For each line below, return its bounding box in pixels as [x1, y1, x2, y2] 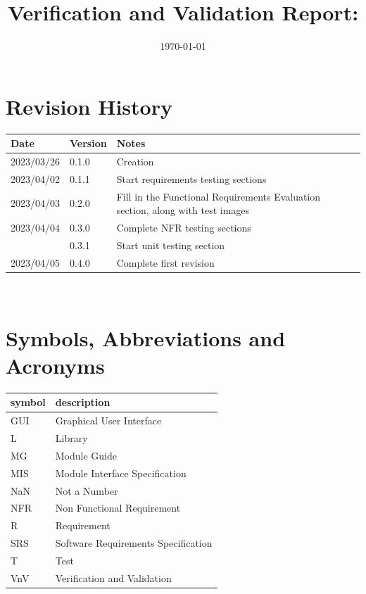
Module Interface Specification [55, 465, 187, 480]
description [55, 395, 111, 410]
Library [55, 431, 88, 445]
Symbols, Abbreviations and [6, 323, 286, 352]
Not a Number [55, 483, 118, 498]
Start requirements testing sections [116, 171, 267, 186]
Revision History [6, 91, 172, 120]
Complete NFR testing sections [116, 220, 251, 235]
